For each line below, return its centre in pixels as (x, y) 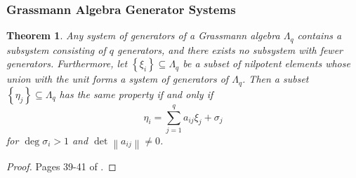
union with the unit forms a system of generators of (118, 79)
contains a (319, 35)
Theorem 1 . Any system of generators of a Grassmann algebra (143, 35)
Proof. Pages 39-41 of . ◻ (61, 166)
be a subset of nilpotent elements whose (266, 63)
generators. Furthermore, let (67, 63)
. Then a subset (276, 79)
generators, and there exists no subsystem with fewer (230, 49)
